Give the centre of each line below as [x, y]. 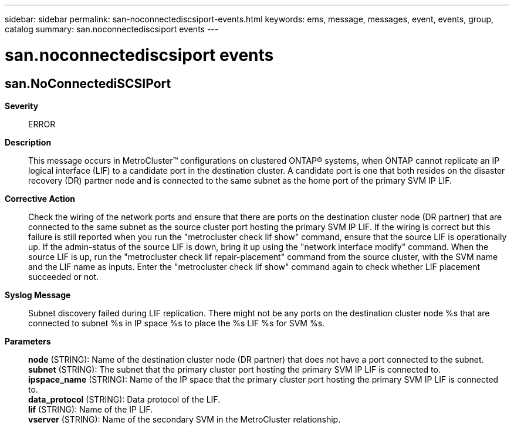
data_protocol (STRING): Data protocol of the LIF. [124, 399]
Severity [22, 106]
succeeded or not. [64, 276]
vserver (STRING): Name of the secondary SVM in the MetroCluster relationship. [185, 419]
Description [28, 142]
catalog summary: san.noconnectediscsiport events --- [112, 29]
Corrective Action [40, 198]
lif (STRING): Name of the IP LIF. [91, 409]
